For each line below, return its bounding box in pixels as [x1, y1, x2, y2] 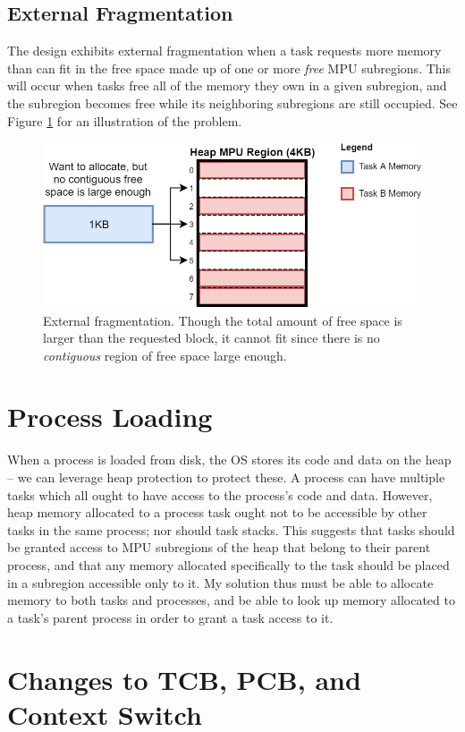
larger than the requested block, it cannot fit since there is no [43, 328, 380, 347]
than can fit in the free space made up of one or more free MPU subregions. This [7, 58, 451, 77]
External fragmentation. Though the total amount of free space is [43, 311, 402, 329]
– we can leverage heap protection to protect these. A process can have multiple [7, 468, 445, 486]
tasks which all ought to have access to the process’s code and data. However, [7, 485, 433, 504]
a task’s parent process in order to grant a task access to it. [7, 608, 334, 626]
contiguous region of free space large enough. [43, 345, 287, 364]
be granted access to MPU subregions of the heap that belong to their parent [7, 538, 431, 557]
